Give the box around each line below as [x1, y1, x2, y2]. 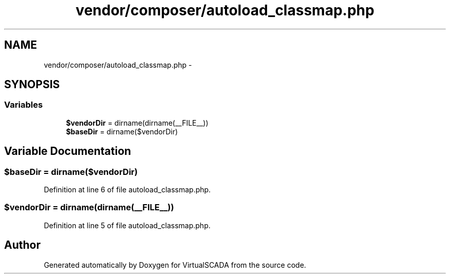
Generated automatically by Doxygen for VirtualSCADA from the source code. [44, 260, 306, 269]
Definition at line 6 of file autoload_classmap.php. [44, 185, 211, 194]
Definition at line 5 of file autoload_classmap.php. [44, 221, 211, 230]
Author [4, 239, 41, 252]
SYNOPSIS [4, 78, 60, 91]
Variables [4, 100, 43, 110]
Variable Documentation [4, 145, 132, 158]
